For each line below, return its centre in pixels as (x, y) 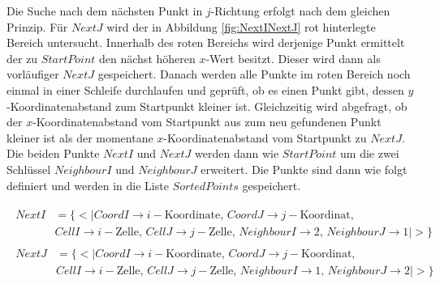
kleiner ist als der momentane (80, 137)
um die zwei (370, 153)
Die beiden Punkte (53, 153)
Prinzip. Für (37, 26)
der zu (22, 58)
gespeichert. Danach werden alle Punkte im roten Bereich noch (254, 74)
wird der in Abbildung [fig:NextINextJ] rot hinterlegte (241, 26)
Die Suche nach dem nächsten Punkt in (105, 11)
